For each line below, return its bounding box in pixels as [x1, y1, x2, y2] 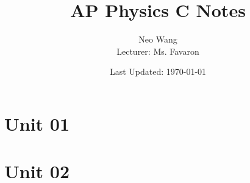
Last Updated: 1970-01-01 [109, 65, 207, 78]
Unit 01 [4, 111, 70, 136]
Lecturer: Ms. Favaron [116, 44, 199, 57]
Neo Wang [138, 33, 177, 46]
